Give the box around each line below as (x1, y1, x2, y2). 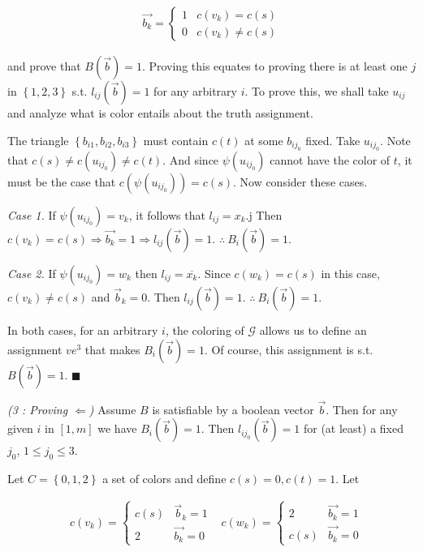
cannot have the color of (270, 152, 391, 169)
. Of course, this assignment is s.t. (204, 340, 373, 357)
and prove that (7, 58, 81, 75)
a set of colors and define (102, 470, 227, 487)
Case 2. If (7, 265, 56, 282)
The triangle (7, 131, 69, 148)
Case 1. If (7, 207, 56, 224)
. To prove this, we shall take (244, 83, 389, 100)
